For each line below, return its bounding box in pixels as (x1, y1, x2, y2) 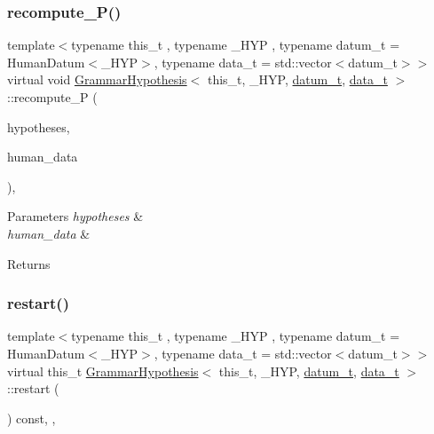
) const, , (7, 408, 56, 427)
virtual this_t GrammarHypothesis (7, 361, 199, 380)
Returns (7, 254, 51, 272)
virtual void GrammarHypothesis (7, 70, 187, 89)
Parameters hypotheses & (7, 207, 144, 225)
